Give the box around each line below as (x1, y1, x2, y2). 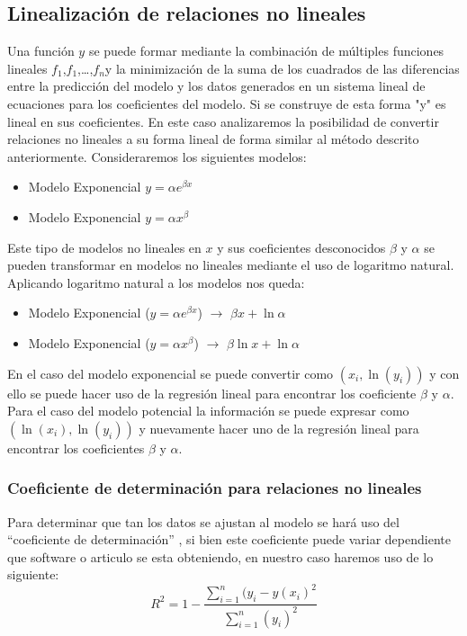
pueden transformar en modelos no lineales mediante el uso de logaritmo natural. (7, 255, 454, 274)
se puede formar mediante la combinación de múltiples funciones (88, 41, 445, 60)
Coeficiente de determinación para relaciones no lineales (7, 477, 422, 499)
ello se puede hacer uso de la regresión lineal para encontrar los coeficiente (7, 383, 417, 402)
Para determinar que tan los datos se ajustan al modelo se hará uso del (7, 512, 400, 531)
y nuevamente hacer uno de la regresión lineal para (139, 418, 419, 437)
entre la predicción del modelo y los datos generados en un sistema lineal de (7, 76, 426, 95)
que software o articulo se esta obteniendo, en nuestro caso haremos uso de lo (7, 547, 434, 566)
